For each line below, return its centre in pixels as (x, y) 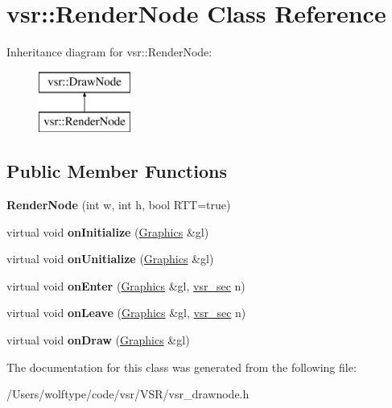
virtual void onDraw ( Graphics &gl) (98, 340)
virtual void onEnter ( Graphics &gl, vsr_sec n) (126, 285)
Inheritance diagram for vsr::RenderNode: (109, 52)
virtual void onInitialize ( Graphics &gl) (108, 231)
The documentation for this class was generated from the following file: (182, 367)
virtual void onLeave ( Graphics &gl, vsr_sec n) (126, 313)
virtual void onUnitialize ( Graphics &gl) (110, 259)
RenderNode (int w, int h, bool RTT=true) (119, 205)
